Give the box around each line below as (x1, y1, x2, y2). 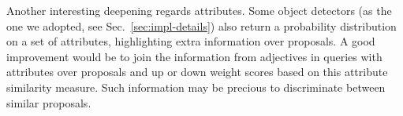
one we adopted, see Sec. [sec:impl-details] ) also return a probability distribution (6, 17, 397, 34)
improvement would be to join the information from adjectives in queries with (6, 48, 382, 64)
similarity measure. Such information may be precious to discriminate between (6, 78, 386, 95)
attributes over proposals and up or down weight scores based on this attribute (6, 63, 388, 80)
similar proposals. (6, 94, 91, 111)
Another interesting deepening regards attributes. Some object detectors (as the (6, 2, 392, 18)
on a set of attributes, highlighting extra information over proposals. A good (6, 33, 375, 49)
